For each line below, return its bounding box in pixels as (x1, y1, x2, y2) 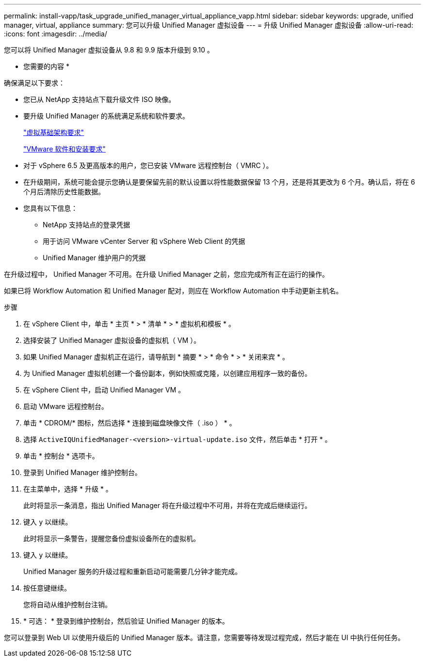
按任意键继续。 (23, 584, 71, 592)
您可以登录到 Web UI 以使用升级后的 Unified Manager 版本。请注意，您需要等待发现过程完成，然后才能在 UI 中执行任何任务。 (4, 633, 405, 642)
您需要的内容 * (23, 62, 69, 70)
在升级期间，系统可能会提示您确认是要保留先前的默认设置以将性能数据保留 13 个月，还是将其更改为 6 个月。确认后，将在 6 (23, 178, 415, 186)
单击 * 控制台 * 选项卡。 (23, 452, 99, 460)
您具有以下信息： (23, 204, 78, 212)
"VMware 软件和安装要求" (23, 145, 106, 153)
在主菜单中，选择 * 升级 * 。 (23, 485, 113, 493)
